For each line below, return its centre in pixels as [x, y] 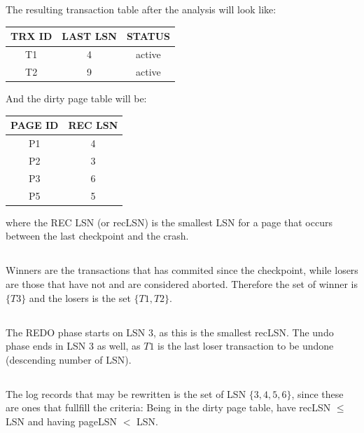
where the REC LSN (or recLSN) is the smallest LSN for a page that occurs [169, 222]
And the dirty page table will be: [76, 98]
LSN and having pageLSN [62, 421]
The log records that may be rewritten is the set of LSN [126, 393]
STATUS [148, 36]
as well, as [119, 346]
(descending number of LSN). [69, 359]
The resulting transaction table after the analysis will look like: [141, 9]
